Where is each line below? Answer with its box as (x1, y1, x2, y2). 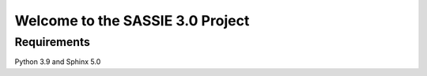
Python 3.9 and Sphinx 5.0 (14, 57, 101, 66)
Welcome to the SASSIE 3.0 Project (14, 12, 250, 29)
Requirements (14, 35, 91, 49)
